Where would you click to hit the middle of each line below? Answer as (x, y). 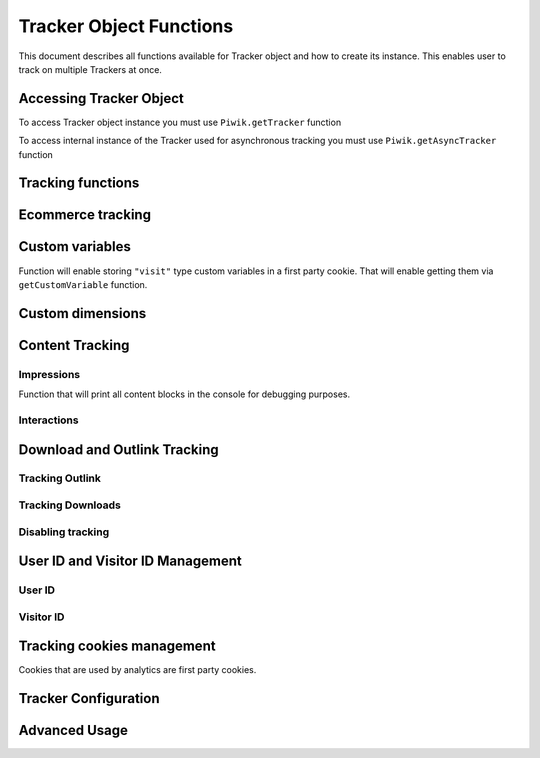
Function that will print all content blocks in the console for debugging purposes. (184, 394)
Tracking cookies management (117, 646)
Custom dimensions (82, 313)
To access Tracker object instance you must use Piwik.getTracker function (180, 122)
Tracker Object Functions (126, 26)
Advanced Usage (73, 730)
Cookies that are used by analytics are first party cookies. (137, 670)
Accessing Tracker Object (101, 98)
